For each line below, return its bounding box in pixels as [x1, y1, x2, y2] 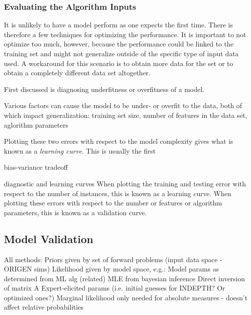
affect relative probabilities [4, 302, 84, 312]
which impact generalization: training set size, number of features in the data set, [4, 110, 248, 120]
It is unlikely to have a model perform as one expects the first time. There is [4, 20, 233, 30]
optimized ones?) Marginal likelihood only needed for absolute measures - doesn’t [4, 292, 248, 302]
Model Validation [4, 231, 94, 246]
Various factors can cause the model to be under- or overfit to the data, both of [4, 100, 242, 111]
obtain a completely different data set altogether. [4, 67, 150, 78]
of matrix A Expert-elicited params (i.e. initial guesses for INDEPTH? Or [4, 283, 225, 293]
